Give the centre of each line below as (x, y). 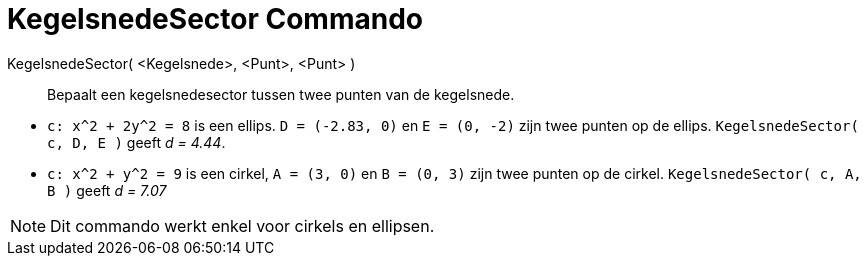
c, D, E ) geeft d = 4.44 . (136, 142)
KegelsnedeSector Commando (215, 19)
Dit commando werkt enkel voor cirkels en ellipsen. (242, 225)
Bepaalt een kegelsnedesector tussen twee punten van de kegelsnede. (281, 94)
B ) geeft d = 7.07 (107, 190)
